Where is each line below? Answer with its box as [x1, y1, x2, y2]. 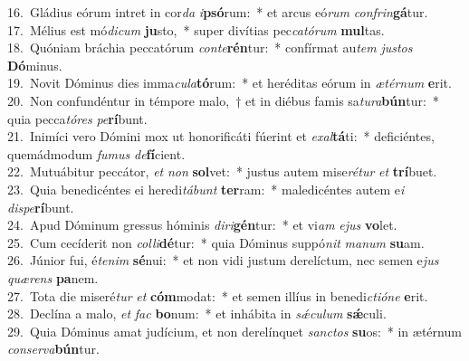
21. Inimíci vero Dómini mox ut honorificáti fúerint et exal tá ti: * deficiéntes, [7, 127, 435, 146]
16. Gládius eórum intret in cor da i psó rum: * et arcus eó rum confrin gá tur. [7, 3, 428, 21]
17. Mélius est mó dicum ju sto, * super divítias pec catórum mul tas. [7, 20, 385, 39]
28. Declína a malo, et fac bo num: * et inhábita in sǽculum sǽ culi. [7, 304, 387, 323]
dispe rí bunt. [7, 197, 74, 216]
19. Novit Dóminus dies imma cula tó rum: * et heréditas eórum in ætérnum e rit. [7, 73, 452, 92]
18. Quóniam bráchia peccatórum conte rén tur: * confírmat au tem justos [7, 38, 413, 57]
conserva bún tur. [7, 339, 100, 358]
